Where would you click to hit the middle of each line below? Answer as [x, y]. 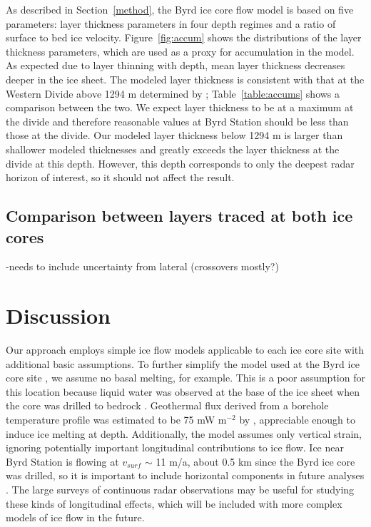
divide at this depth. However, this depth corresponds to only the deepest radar [180, 163]
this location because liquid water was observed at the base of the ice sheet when [183, 391]
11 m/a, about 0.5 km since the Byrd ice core [255, 461]
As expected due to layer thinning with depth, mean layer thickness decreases [176, 65]
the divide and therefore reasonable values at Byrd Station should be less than [177, 121]
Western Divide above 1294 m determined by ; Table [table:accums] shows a [173, 93]
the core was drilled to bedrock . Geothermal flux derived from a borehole [167, 405]
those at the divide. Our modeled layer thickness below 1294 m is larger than [174, 135]
